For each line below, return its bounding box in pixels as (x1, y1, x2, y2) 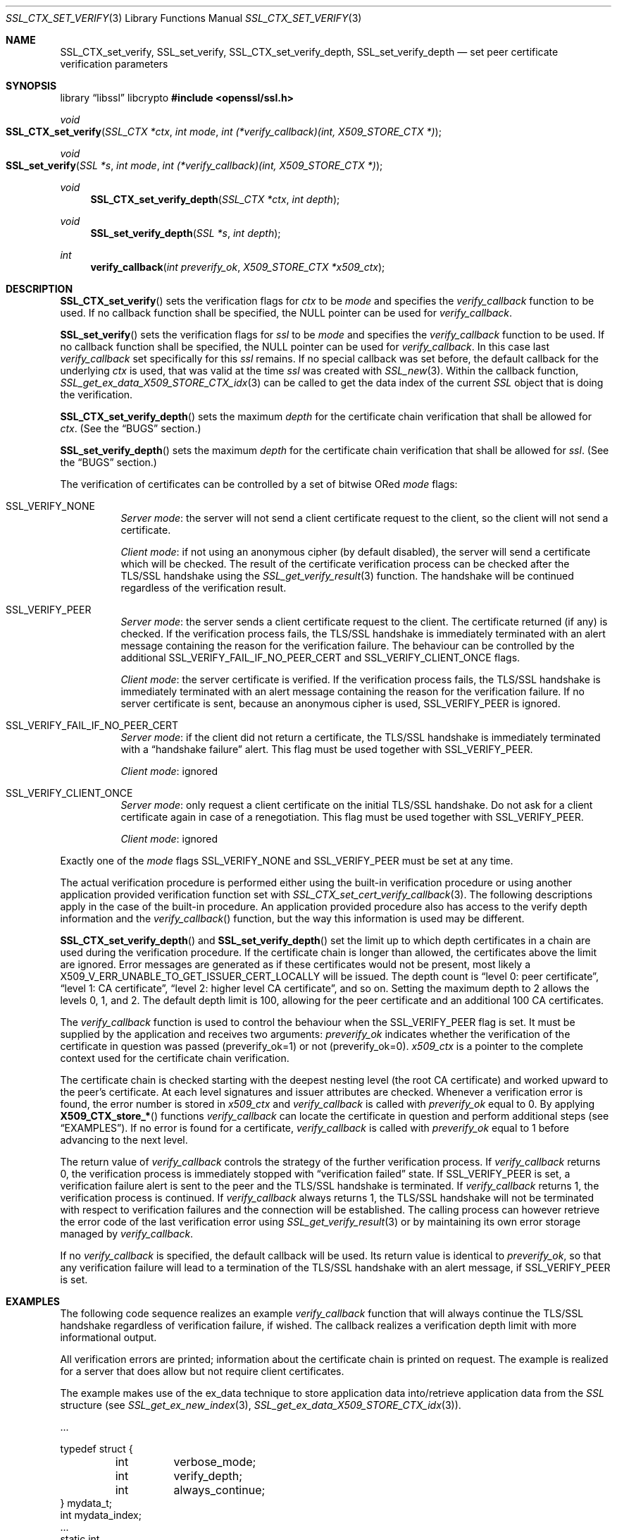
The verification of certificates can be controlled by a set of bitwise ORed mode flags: (60, 478, 458, 490)
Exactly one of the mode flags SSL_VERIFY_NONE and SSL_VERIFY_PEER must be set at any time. (60, 855, 513, 867)
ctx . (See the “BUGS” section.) (60, 422, 201, 434)
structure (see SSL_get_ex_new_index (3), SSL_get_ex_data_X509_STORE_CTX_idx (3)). (60, 1399, 461, 1411)
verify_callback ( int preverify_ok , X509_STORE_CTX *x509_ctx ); (90, 261, 385, 273)
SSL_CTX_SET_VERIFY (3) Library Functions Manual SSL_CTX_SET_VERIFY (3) (6, 12, 362, 24)
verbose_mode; (173, 1455, 256, 1469)
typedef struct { (60, 1443, 133, 1455)
